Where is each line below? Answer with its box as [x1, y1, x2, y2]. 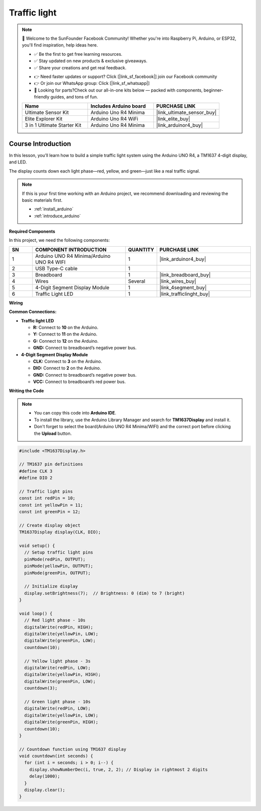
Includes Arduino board [90, 103, 146, 110]
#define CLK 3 [19, 468, 53, 474]
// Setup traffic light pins [24, 550, 94, 555]
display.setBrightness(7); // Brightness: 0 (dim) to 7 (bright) [24, 590, 185, 596]
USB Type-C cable [35, 265, 78, 271]
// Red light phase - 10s [24, 618, 86, 623]
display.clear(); [24, 787, 65, 793]
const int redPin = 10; [19, 495, 76, 501]
